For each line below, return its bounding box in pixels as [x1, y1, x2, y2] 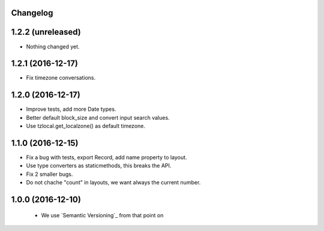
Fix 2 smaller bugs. [26, 171, 73, 178]
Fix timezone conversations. [26, 74, 96, 81]
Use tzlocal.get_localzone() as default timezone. [26, 123, 146, 130]
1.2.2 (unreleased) [11, 27, 81, 37]
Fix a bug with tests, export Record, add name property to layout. [26, 154, 187, 161]
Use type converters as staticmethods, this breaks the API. [26, 162, 172, 169]
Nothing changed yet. [26, 42, 80, 50]
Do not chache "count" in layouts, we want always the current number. [26, 179, 201, 186]
